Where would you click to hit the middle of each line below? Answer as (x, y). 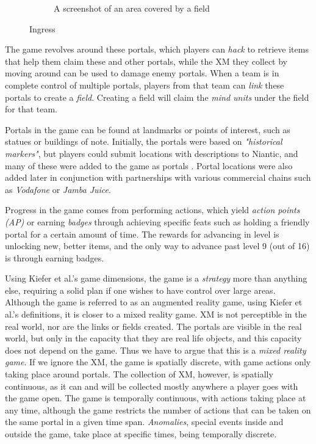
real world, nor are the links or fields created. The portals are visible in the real (153, 326)
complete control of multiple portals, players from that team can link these (145, 85)
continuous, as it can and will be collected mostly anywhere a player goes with (152, 386)
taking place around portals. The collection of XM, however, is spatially (139, 374)
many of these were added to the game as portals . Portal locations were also (149, 165)
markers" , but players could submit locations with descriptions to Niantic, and (152, 153)
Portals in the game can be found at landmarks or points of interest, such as (148, 129)
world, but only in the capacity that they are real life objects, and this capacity (153, 338)
